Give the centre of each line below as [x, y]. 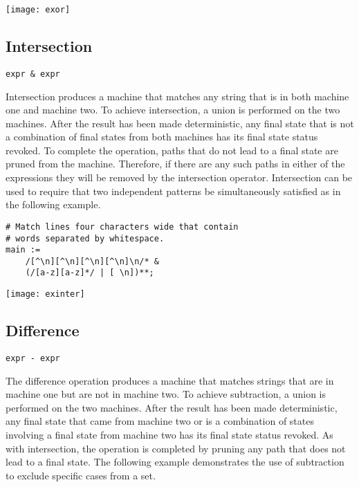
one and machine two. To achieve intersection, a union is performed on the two [173, 110]
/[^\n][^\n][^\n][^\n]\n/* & [92, 261]
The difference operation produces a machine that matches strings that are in [170, 380]
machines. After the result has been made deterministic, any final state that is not [180, 123]
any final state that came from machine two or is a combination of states [160, 421]
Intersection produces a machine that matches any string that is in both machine [177, 96]
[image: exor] [38, 10]
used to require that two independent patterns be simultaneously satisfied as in [173, 191]
